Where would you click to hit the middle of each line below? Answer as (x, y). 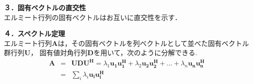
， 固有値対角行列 (59, 52)
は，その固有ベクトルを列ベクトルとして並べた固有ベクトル (153, 43)
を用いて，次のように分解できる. (145, 52)
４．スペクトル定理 (35, 33)
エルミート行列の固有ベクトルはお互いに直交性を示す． (93, 17)
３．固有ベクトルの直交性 (45, 7)
